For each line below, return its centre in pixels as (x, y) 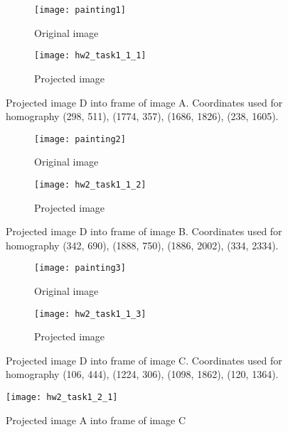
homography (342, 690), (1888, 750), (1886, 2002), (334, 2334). (142, 245)
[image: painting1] (80, 10)
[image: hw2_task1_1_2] (90, 184)
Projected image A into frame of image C (96, 420)
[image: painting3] (80, 268)
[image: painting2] (80, 139)
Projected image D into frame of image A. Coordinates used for (144, 102)
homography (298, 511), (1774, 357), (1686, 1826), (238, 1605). (142, 116)
